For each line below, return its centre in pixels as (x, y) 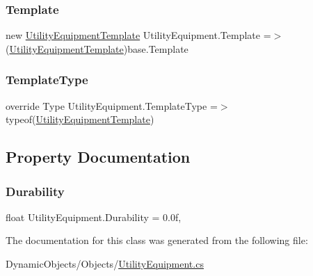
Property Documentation (98, 157)
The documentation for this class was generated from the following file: (157, 240)
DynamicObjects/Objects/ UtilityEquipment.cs (105, 263)
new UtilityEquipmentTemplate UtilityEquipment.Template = (138, 35)
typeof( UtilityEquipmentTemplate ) (80, 119)
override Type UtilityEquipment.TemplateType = (112, 105)
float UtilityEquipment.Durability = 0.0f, (94, 217)
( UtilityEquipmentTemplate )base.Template (97, 48)
